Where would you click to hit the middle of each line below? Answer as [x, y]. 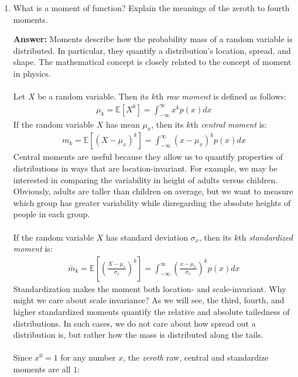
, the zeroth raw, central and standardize [196, 357]
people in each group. [52, 214]
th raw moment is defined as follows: [221, 96]
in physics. [32, 73]
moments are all [42, 369]
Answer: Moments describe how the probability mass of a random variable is [153, 39]
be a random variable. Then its [93, 96]
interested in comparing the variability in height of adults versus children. [145, 179]
